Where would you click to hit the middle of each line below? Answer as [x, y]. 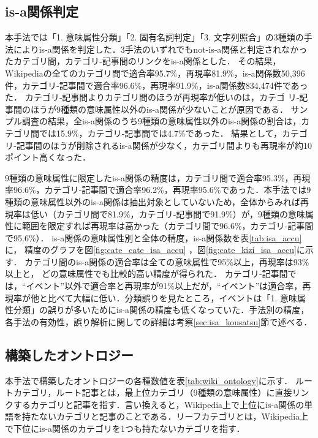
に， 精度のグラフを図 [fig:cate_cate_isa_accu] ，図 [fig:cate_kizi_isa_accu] [151, 250]
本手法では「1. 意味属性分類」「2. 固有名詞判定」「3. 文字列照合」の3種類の [154, 37]
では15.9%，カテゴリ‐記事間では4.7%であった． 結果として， [160, 133]
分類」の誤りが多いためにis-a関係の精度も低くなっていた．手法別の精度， [161, 310]
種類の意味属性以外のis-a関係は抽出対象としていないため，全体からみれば [153, 201]
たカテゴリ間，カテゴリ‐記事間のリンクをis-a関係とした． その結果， [143, 61]
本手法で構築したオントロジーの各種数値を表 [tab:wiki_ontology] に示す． [149, 380]
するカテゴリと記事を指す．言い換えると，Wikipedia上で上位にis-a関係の [159, 404]
